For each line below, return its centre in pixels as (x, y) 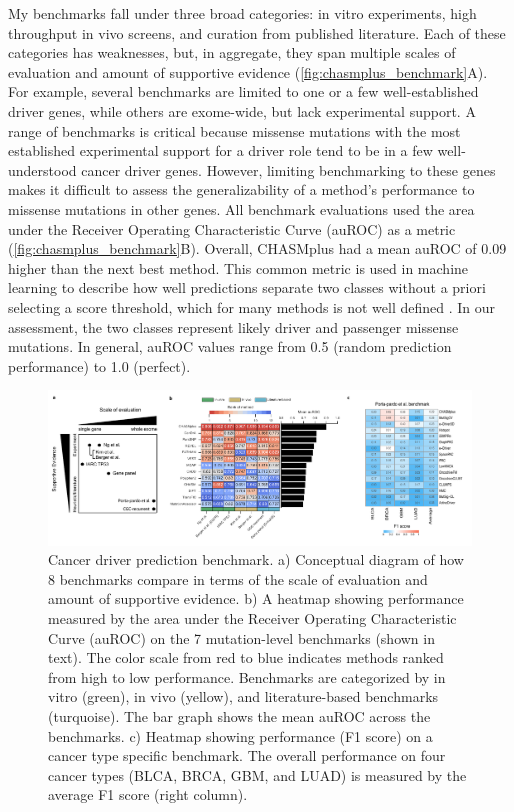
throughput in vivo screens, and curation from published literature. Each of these (257, 32)
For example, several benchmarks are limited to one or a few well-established (243, 91)
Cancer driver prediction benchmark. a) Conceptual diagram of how (256, 559)
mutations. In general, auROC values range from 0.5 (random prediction (230, 346)
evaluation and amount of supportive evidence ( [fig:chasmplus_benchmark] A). (248, 71)
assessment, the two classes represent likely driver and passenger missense (233, 326)
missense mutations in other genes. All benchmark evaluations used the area (241, 208)
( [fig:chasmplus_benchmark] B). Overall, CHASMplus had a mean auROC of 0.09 (257, 248)
